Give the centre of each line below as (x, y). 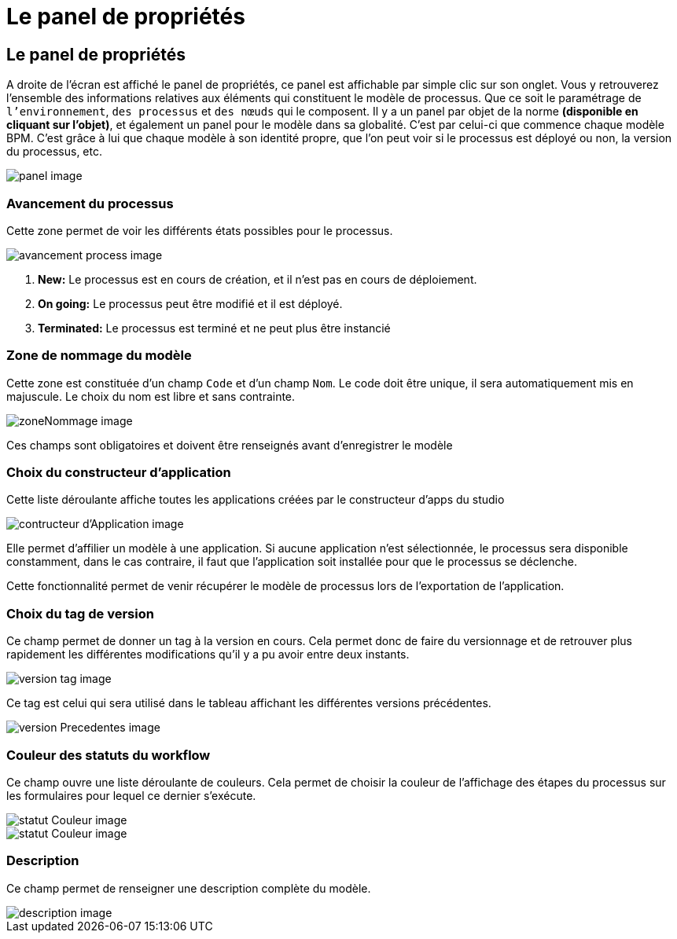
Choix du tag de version (80, 613)
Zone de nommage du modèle (99, 356)
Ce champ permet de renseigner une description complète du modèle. (189, 888)
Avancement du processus (90, 203)
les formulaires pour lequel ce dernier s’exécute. (131, 795)
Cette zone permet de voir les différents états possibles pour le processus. (200, 230)
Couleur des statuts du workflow (109, 755)
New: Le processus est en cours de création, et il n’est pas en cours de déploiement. (258, 279)
